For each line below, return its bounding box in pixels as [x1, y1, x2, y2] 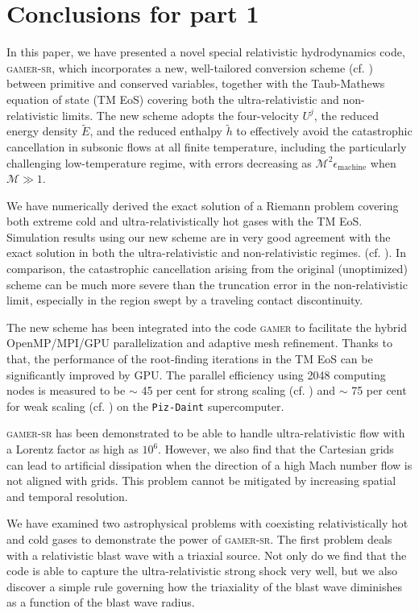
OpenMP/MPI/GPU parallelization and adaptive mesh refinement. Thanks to [6, 334, 392, 351]
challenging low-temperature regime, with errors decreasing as [6, 154, 312, 171]
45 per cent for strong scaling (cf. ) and [141, 382, 336, 399]
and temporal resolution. [6, 487, 128, 504]
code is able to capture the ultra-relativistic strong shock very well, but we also [6, 562, 398, 579]
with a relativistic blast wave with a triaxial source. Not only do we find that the [6, 546, 407, 563]
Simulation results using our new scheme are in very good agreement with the [6, 228, 391, 245]
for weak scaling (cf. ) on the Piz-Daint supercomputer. [6, 397, 284, 414]
